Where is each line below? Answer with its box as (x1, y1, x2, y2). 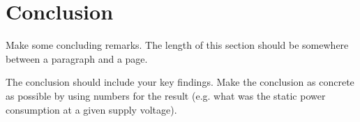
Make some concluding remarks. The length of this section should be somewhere (6, 38, 349, 52)
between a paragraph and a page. (6, 51, 148, 66)
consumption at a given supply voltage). (6, 102, 177, 116)
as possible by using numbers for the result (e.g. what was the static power (6, 88, 326, 102)
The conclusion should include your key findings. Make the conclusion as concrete (6, 75, 354, 89)
